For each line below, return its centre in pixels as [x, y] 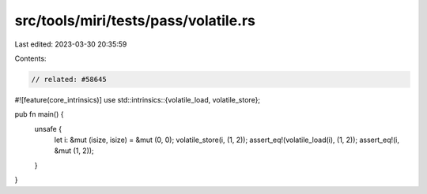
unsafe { [48, 129]
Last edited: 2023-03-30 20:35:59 [71, 44]
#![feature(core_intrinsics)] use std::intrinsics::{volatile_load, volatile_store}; [138, 99]
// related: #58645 [69, 79]
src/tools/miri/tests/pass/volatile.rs [135, 21]
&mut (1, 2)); [74, 151]
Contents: [30, 58]
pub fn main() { [39, 114]
